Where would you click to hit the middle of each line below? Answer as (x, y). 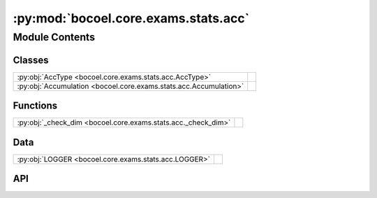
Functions (35, 106)
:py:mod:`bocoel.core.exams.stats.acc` (131, 18)
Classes (31, 60)
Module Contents (54, 37)
